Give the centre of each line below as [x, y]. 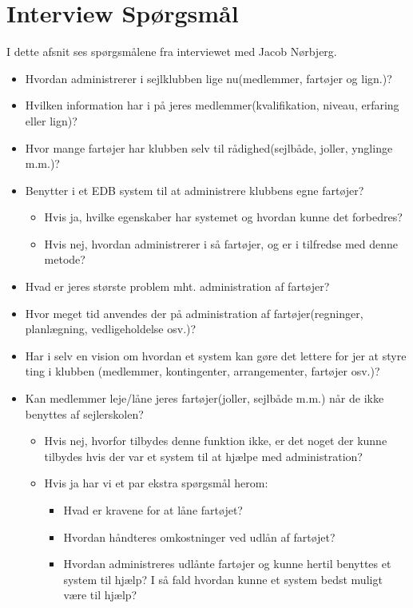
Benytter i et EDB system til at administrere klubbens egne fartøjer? [195, 190]
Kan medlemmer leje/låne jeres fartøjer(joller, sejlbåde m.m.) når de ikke [205, 398]
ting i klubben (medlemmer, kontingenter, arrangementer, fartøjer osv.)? [203, 371]
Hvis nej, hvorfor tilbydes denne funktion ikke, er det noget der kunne [216, 441]
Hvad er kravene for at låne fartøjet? [153, 510]
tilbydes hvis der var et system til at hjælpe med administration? [203, 456]
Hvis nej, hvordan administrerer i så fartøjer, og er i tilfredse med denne [221, 243]
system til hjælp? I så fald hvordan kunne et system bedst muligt [223, 579]
